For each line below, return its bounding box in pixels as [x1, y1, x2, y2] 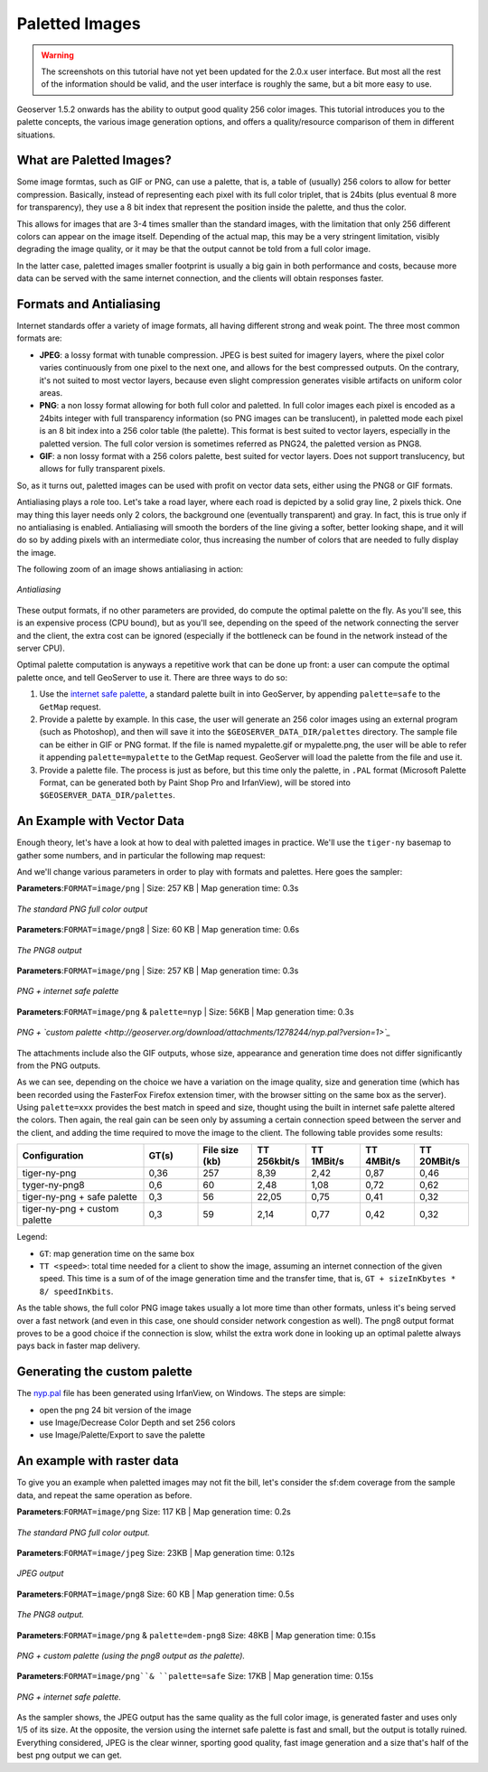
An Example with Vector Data [16, 813, 185, 829]
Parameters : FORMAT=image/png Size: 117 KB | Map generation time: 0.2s [16, 1506, 291, 1517]
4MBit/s [364, 1155, 401, 1167]
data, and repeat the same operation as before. [16, 1489, 192, 1500]
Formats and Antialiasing [16, 296, 162, 312]
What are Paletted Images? [16, 153, 172, 168]
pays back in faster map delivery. [16, 1340, 141, 1351]
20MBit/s [418, 1155, 461, 1167]
